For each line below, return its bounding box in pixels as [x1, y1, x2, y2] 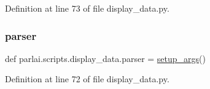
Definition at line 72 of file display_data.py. [5, 72, 169, 85]
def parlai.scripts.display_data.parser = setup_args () [5, 52, 206, 64]
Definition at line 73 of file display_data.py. [5, 2, 169, 14]
